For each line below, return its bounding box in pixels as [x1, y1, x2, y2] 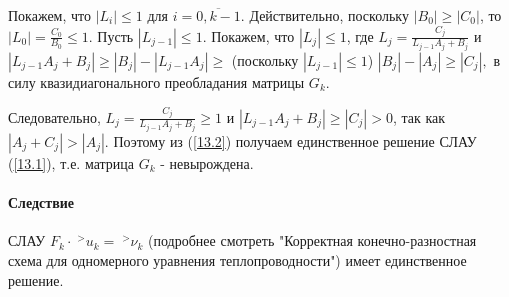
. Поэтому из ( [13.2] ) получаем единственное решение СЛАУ [104, 131, 477, 152]
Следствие [8, 192, 75, 213]
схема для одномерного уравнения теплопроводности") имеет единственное [8, 250, 467, 271]
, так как [392, 106, 446, 127]
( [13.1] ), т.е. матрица [8, 153, 135, 174]
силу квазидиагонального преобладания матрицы [8, 72, 305, 93]
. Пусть [88, 25, 134, 46]
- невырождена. [160, 153, 254, 174]
